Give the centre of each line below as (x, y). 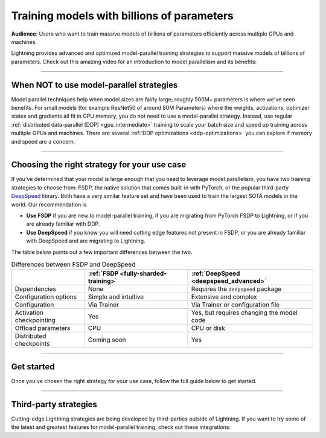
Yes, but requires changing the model (245, 313)
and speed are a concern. (43, 141)
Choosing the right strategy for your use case (99, 165)
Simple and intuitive (116, 297)
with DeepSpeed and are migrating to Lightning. (86, 241)
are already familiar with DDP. (63, 224)
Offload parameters (43, 328)
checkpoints (32, 344)
